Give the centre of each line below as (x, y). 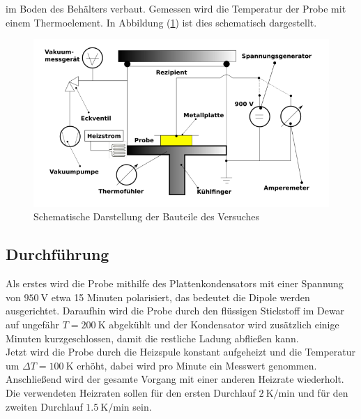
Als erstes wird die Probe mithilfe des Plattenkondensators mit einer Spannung (175, 283)
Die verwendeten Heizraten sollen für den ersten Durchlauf (131, 392)
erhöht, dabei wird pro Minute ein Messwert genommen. (197, 365)
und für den (323, 392)
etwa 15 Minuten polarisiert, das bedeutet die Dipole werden (180, 297)
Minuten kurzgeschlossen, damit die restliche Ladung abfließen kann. (152, 338)
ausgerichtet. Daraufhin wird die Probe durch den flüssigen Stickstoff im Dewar (175, 311)
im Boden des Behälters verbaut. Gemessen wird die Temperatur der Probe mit (176, 8)
